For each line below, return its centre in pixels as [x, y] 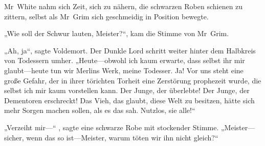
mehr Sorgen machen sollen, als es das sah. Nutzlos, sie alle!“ [100, 110]
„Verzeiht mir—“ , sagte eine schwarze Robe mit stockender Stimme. [112, 127]
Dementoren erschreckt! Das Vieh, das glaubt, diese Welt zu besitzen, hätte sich [129, 100]
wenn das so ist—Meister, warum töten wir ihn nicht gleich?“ [122, 137]
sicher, [14, 137]
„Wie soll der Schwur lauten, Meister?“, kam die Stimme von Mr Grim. [117, 33]
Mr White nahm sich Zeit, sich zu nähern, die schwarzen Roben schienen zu [124, 6]
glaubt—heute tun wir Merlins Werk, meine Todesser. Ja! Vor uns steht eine [124, 70]
